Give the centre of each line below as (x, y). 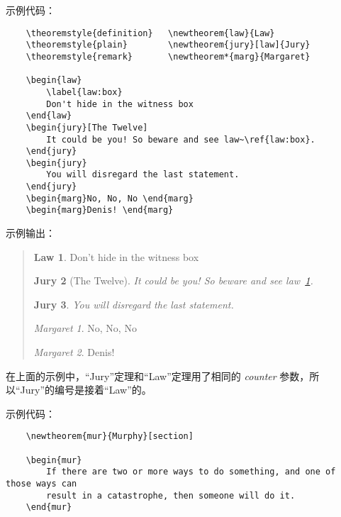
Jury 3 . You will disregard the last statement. (134, 304)
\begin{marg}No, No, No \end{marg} (110, 198)
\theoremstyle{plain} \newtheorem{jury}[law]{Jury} (168, 45)
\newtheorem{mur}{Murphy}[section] (110, 437)
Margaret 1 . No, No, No (85, 328)
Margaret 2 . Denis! (74, 352)
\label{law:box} (84, 92)
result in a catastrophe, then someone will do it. (171, 495)
